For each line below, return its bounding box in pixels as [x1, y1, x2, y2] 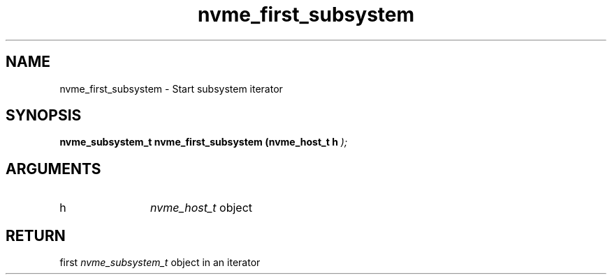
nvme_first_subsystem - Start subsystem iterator [59, 82, 283, 95]
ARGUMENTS [6, 160, 101, 178]
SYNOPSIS [6, 107, 82, 125]
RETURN [6, 226, 66, 244]
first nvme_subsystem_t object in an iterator [59, 256, 261, 269]
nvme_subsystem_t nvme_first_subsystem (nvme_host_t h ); [59, 136, 348, 148]
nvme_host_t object [150, 201, 253, 215]
